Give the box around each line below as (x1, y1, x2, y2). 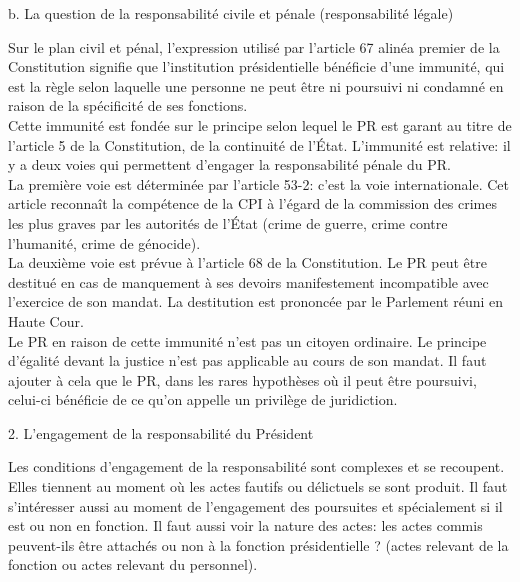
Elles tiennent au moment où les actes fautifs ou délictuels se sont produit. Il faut (8, 476, 508, 497)
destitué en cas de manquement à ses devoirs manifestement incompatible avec (8, 271, 489, 292)
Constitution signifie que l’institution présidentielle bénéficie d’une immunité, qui (8, 56, 505, 77)
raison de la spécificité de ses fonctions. (8, 95, 248, 116)
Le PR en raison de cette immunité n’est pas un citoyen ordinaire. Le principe (8, 330, 487, 351)
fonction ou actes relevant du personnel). (8, 554, 258, 575)
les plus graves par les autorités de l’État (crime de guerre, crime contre (8, 212, 448, 233)
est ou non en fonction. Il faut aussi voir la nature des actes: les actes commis (8, 515, 483, 536)
